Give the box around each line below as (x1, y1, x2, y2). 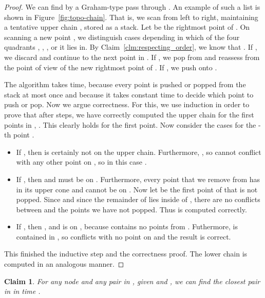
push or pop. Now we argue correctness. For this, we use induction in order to (4, 99, 250, 110)
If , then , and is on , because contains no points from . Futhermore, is (16, 221, 238, 232)
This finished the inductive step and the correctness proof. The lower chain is (4, 248, 248, 259)
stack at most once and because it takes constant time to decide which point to (4, 89, 254, 100)
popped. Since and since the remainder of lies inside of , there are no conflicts (16, 194, 260, 205)
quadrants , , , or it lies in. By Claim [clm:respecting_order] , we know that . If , (4, 42, 257, 52)
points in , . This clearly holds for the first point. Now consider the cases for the (4, 119, 256, 130)
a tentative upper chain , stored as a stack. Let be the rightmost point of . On (4, 22, 250, 32)
